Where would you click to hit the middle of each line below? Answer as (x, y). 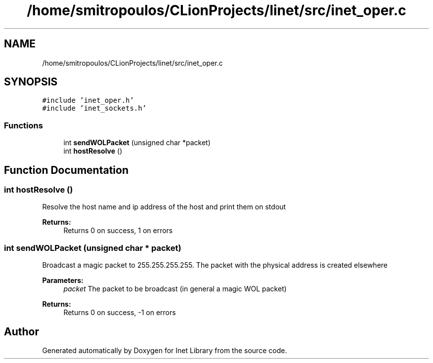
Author (22, 331)
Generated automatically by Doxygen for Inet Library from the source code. (165, 350)
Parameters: (63, 281)
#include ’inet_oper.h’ (88, 101)
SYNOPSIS (31, 82)
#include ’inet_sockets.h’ (94, 108)
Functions (23, 125)
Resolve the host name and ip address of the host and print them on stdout (164, 207)
